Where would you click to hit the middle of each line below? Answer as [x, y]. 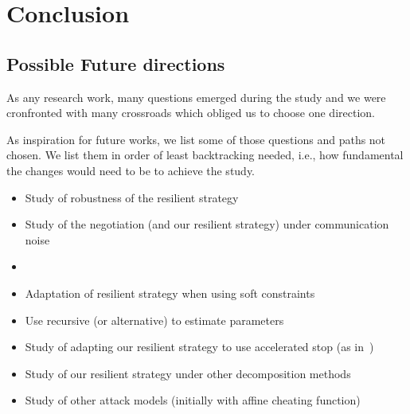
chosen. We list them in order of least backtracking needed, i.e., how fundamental [205, 155]
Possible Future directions [116, 63]
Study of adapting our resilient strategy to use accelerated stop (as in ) [199, 347]
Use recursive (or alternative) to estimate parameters [154, 320]
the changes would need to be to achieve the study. [131, 170]
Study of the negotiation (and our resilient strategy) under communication [207, 224]
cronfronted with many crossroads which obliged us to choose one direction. [191, 113]
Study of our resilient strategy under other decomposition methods [188, 373]
